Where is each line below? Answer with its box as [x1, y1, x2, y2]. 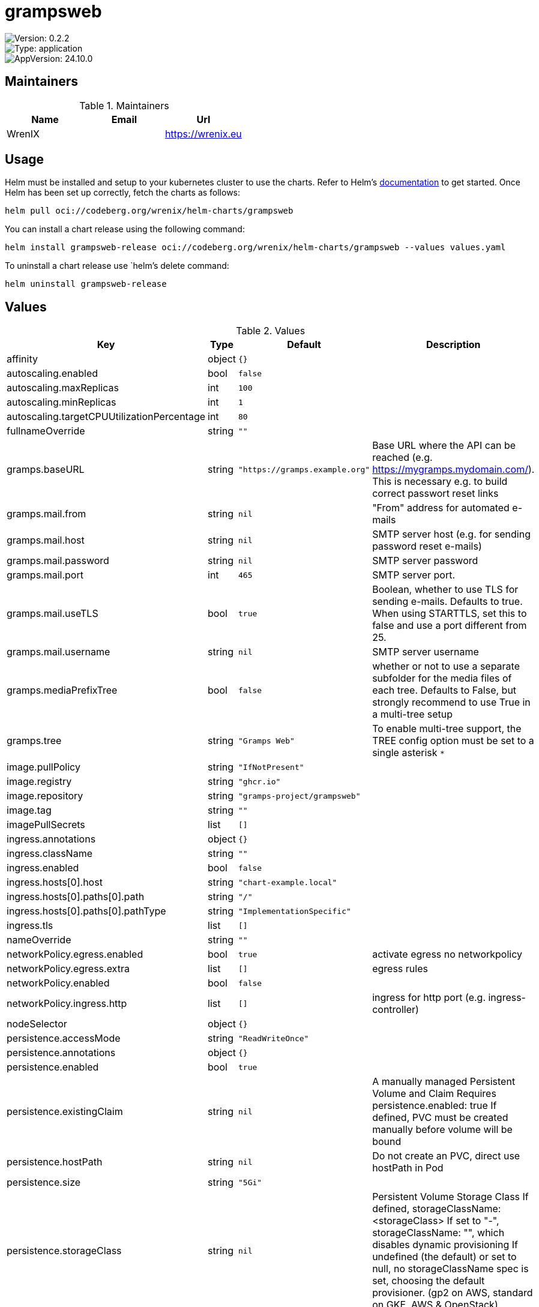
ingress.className [7, 847, 92, 860]
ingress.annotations [7, 833, 96, 846]
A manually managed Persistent [372, 1075, 516, 1088]
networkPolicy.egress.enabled [7, 948, 143, 961]
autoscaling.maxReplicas [7, 382, 119, 394]
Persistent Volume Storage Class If [372, 1191, 529, 1203]
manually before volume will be [372, 1123, 513, 1136]
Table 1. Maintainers [79, 99, 169, 112]
